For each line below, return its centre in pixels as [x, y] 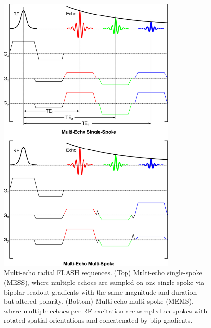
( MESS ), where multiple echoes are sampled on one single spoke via [104, 282]
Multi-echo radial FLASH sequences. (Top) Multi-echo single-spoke [103, 273]
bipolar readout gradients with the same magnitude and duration [100, 291]
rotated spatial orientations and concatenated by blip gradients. [98, 320]
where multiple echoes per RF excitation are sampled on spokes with [106, 310]
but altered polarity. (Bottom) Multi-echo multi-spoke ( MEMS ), [99, 301]
